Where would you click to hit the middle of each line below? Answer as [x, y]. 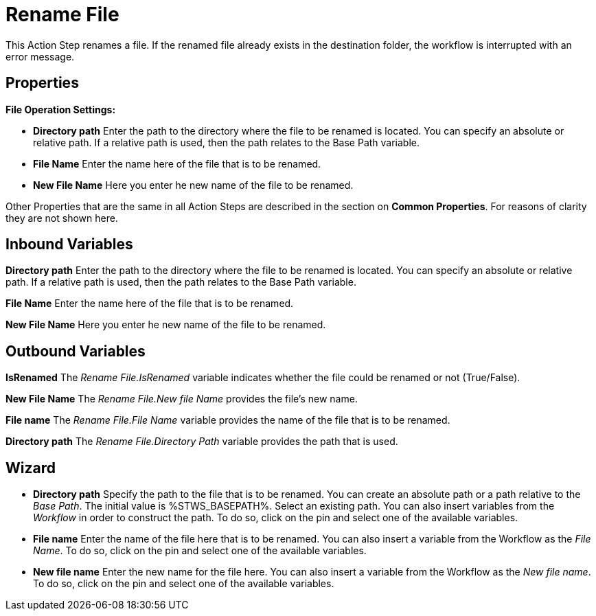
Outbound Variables [76, 351]
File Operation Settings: [61, 109]
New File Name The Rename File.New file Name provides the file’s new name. [182, 399]
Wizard [31, 468]
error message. [40, 56]
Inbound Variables [69, 244]
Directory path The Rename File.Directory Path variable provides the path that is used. [202, 442]
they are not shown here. [62, 218]
